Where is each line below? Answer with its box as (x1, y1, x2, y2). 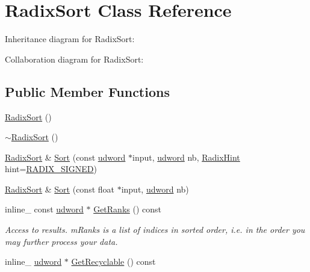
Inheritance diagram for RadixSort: (5, 32, 135, 45)
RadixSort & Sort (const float (5, 182, 114, 195)
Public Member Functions (5, 82, 170, 100)
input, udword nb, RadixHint (132, 150, 240, 163)
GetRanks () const (93, 203, 161, 215)
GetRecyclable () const (71, 255, 156, 268)
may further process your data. (5, 235, 118, 247)
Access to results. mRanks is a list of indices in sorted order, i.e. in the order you (5, 223, 305, 236)
